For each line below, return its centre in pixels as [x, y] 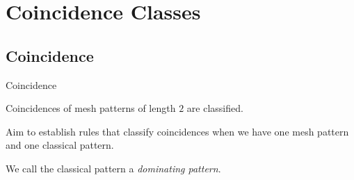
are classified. [215, 108]
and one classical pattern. [60, 145]
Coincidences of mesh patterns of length [91, 108]
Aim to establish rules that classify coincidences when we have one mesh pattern [177, 131]
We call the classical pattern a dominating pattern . [113, 168]
